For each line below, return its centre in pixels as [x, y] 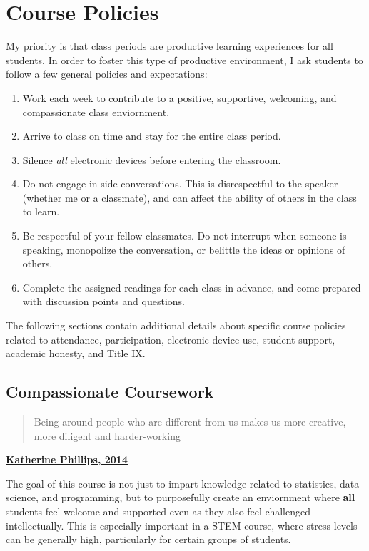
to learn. [41, 211]
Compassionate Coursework [110, 392]
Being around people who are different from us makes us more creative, [190, 422]
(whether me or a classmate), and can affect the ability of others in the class [189, 197]
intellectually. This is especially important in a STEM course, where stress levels [182, 525]
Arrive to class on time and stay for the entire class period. [152, 136]
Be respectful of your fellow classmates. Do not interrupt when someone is [184, 236]
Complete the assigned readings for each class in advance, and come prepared [192, 287]
